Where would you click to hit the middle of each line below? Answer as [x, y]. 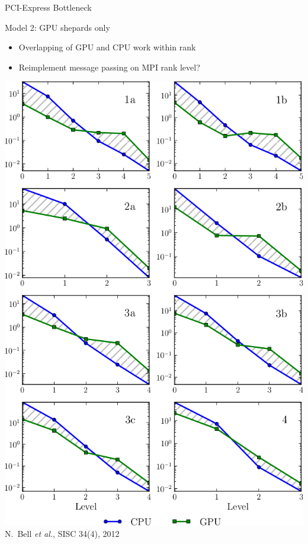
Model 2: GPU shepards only [57, 27]
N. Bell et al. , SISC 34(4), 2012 [62, 534]
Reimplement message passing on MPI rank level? [109, 67]
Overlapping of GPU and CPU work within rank [107, 47]
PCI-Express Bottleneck [48, 7]
